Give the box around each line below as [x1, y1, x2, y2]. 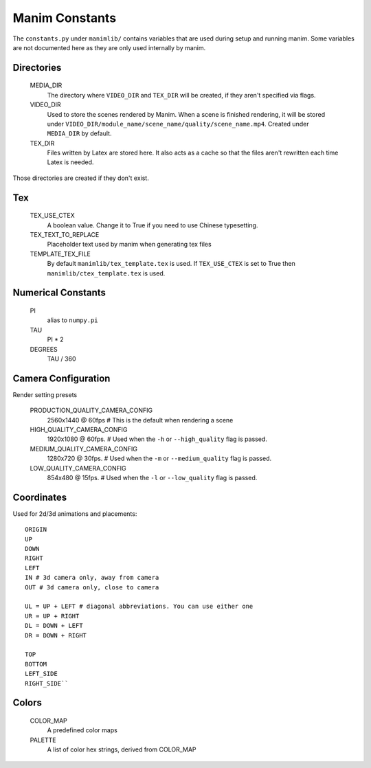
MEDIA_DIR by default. [47, 129, 112, 137]
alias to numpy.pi [47, 316, 99, 324]
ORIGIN [25, 526, 47, 534]
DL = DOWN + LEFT [25, 622, 83, 630]
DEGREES [30, 345, 58, 353]
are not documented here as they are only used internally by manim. [12, 43, 206, 52]
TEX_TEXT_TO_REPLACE [30, 231, 100, 239]
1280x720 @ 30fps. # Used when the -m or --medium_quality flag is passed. [47, 454, 271, 463]
